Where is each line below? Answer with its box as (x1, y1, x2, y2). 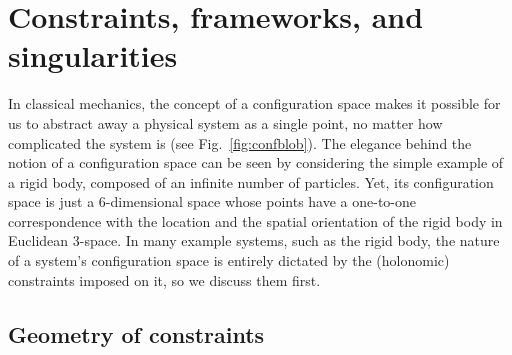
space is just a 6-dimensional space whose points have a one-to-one (8, 191, 417, 212)
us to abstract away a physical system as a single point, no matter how (8, 112, 443, 133)
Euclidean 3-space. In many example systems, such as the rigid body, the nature (8, 230, 500, 251)
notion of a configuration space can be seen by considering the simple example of (8, 152, 504, 173)
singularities (8, 35, 178, 76)
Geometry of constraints (8, 318, 265, 349)
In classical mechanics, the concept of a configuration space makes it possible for (8, 93, 501, 114)
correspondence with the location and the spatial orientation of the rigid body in (8, 210, 503, 231)
